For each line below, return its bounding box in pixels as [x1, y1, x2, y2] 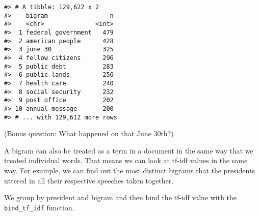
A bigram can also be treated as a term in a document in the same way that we [4, 145, 253, 156]
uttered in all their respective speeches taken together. [4, 175, 174, 186]
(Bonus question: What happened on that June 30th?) [4, 128, 174, 139]
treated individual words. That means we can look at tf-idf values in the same [4, 155, 248, 166]
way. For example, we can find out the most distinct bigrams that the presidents [4, 165, 255, 175]
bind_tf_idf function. [4, 202, 74, 212]
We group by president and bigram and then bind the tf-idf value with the [4, 192, 237, 203]
